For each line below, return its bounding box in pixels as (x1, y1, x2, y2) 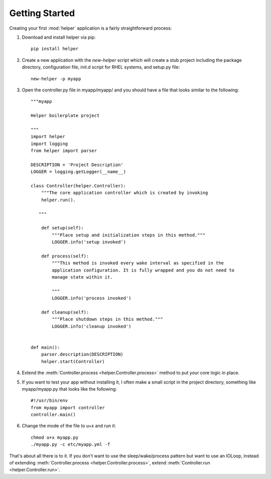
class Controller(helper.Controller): (31, 183, 126, 188)
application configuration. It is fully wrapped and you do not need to (52, 267, 235, 273)
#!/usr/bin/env (31, 398, 68, 404)
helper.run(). (41, 197, 76, 203)
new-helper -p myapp (31, 76, 81, 81)
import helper (31, 134, 65, 140)
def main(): (31, 344, 60, 350)
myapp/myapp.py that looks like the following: (22, 386, 117, 392)
